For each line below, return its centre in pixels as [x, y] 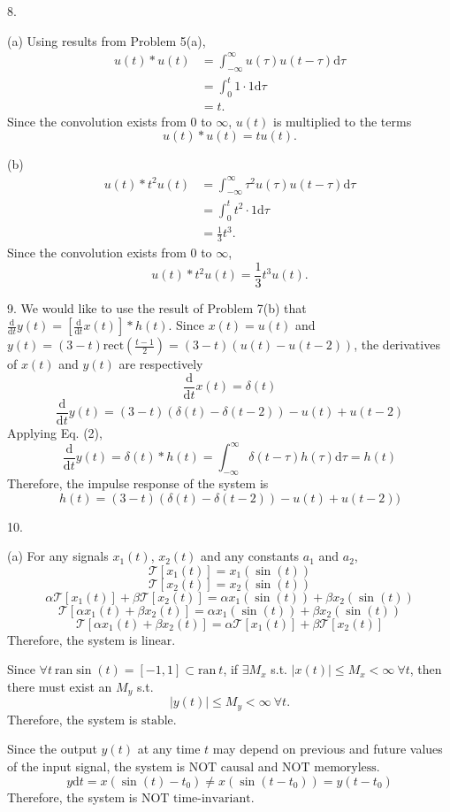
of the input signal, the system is [96, 766]
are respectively [161, 364]
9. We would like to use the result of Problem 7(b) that [157, 307]
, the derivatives [397, 345]
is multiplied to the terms [343, 121]
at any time [169, 749]
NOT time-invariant [196, 798]
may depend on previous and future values [328, 749]
